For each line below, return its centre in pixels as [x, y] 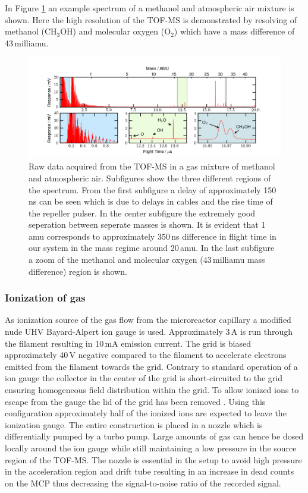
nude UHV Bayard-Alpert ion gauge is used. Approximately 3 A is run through [149, 332]
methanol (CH [31, 31]
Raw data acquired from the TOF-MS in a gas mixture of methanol [152, 166]
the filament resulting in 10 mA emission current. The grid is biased [128, 343]
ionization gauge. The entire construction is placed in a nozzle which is [134, 424]
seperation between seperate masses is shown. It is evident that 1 [147, 224]
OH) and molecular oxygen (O [116, 31]
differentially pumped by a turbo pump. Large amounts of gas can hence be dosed [154, 436]
